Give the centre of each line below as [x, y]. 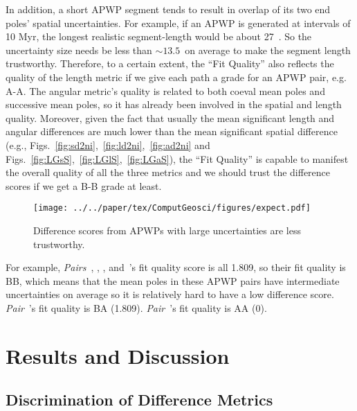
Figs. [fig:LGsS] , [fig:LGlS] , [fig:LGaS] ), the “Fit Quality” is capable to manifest [177, 158]
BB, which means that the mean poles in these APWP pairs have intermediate [173, 280]
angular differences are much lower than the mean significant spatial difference [172, 131]
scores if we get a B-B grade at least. [84, 185]
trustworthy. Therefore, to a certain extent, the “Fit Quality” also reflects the [170, 63]
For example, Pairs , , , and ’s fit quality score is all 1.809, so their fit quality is [176, 267]
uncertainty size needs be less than [79, 50]
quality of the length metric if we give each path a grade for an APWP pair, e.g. [176, 77]
